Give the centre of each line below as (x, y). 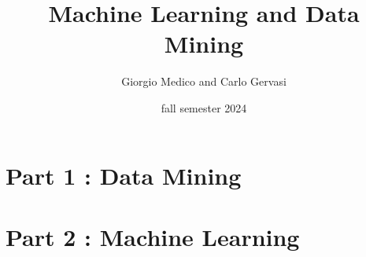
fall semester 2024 (204, 107)
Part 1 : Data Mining (124, 175)
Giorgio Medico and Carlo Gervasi (204, 81)
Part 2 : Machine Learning (153, 236)
